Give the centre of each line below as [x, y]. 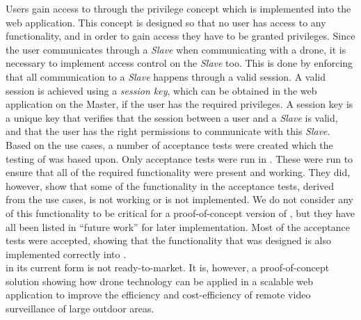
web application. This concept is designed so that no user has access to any [166, 22]
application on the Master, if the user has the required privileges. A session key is [179, 104]
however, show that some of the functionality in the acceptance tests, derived [170, 185]
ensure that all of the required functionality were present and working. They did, [178, 172]
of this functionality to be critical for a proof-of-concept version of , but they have [180, 213]
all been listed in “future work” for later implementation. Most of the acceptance [178, 226]
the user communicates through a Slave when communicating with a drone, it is [176, 49]
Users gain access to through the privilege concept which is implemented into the [178, 8]
